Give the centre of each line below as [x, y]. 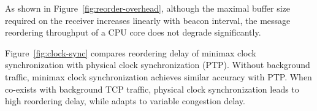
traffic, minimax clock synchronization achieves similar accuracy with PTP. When [158, 76]
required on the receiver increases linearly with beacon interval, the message [148, 20]
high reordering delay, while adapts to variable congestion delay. [125, 101]
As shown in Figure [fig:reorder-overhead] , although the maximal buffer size [148, 8]
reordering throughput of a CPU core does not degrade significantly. [133, 32]
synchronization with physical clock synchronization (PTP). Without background [158, 65]
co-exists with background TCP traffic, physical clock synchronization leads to [152, 89]
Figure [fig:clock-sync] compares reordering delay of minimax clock [131, 52]
